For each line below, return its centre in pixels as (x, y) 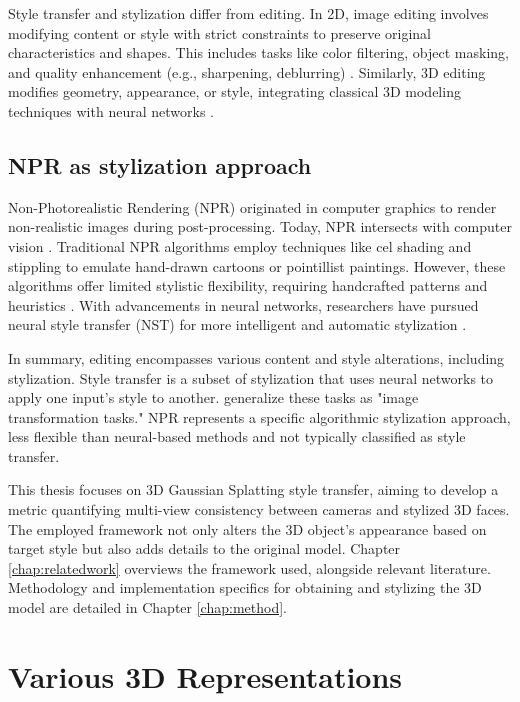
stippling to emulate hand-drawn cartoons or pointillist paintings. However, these (257, 265)
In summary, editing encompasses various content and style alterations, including (256, 357)
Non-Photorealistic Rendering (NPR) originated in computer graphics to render (252, 206)
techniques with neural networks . (111, 110)
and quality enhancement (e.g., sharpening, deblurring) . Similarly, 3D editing (247, 71)
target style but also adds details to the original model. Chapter (204, 548)
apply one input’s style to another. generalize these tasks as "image (213, 397)
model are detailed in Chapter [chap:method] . (147, 607)
